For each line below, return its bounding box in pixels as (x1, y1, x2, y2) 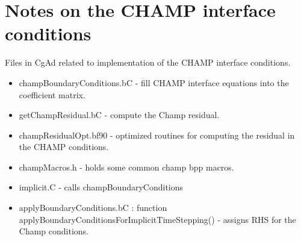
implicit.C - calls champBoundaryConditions (19, 181, 184, 193)
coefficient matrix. (19, 88, 85, 101)
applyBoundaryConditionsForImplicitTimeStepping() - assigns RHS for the (19, 213, 296, 225)
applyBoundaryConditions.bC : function (19, 201, 167, 214)
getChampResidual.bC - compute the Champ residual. (19, 108, 220, 121)
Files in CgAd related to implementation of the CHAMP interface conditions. (5, 56, 291, 69)
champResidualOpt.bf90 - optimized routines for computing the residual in (19, 128, 295, 141)
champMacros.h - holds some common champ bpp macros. (19, 160, 234, 173)
